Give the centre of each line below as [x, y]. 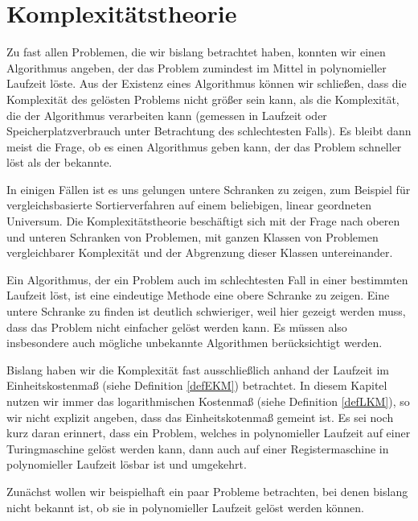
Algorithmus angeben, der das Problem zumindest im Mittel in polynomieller [197, 67]
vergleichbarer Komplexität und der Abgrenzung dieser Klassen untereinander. [200, 252]
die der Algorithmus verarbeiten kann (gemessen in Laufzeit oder [167, 115]
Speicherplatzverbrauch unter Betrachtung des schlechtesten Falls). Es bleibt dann [209, 131]
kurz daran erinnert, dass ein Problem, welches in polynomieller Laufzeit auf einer [209, 433]
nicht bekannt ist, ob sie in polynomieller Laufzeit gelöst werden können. [186, 507]
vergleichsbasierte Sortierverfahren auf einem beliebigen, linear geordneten [189, 205]
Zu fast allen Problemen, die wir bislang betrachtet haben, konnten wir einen [196, 52]
